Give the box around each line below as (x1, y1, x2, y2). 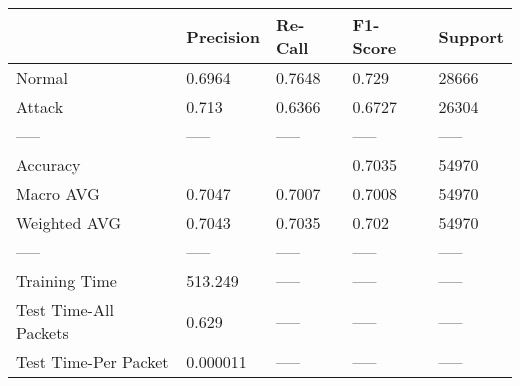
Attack (16, 95, 64, 118)
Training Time (16, 269, 117, 292)
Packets (16, 321, 69, 344)
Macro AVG (16, 182, 100, 205)
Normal (16, 66, 69, 89)
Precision (186, 24, 260, 48)
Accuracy (16, 153, 81, 176)
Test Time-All (16, 298, 114, 321)
